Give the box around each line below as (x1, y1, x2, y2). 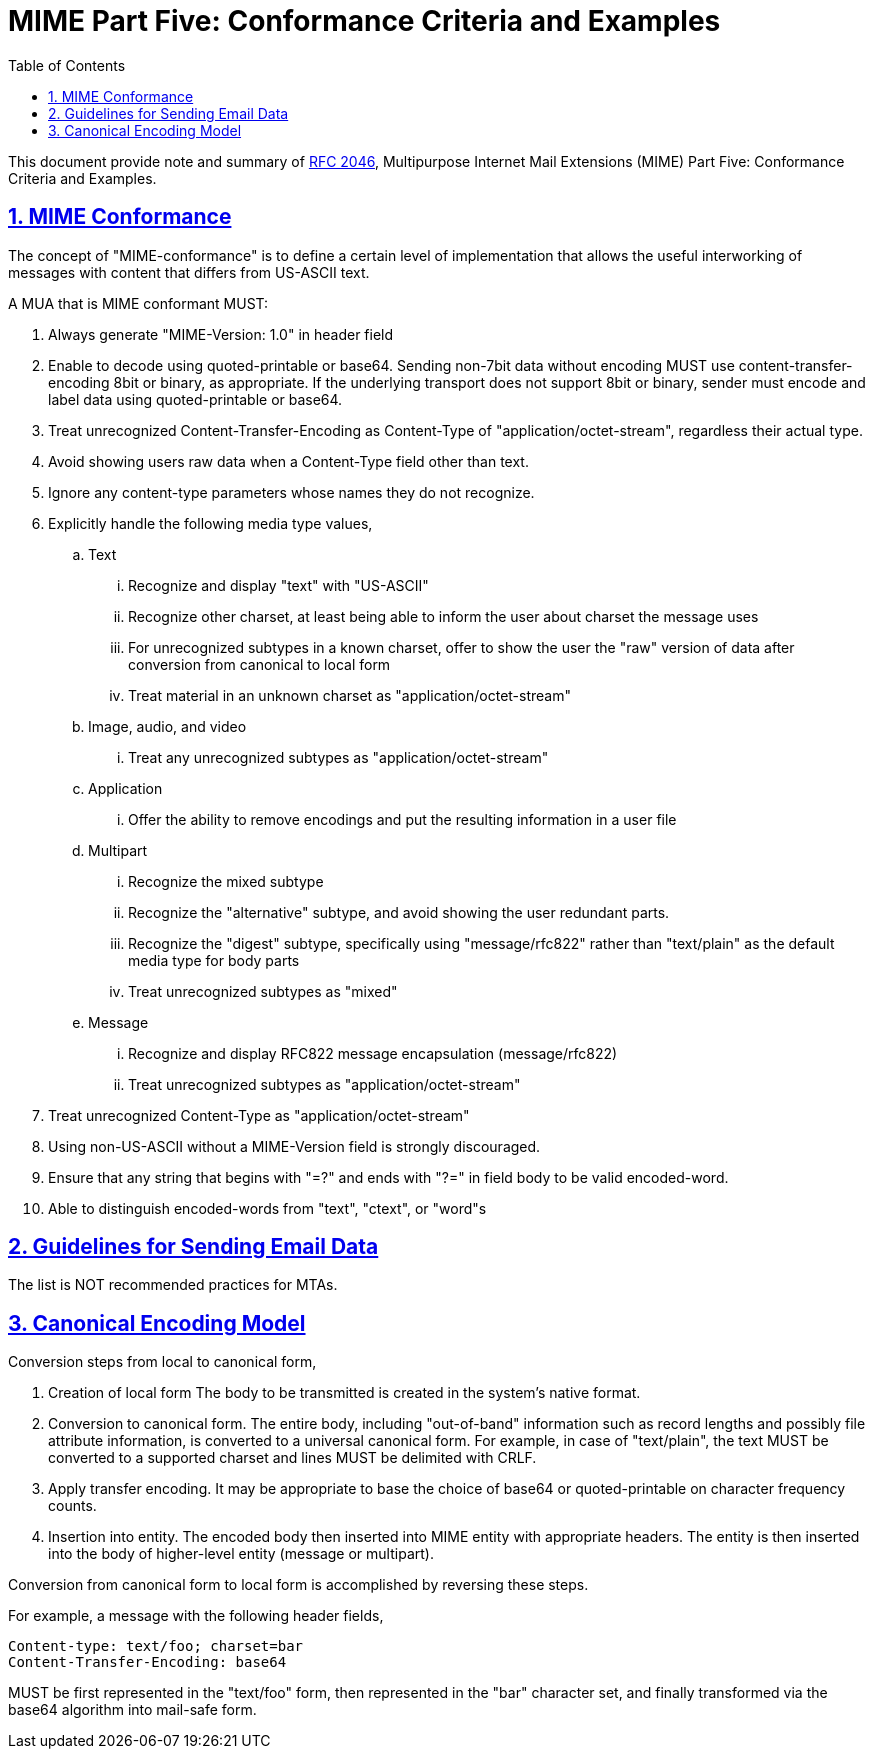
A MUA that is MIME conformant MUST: (8, 294, 269, 312)
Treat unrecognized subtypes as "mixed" (128, 982, 398, 1000)
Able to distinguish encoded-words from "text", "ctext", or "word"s (48, 1199, 487, 1217)
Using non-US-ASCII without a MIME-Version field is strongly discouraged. (48, 1137, 541, 1155)
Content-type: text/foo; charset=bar (8, 1638, 304, 1655)
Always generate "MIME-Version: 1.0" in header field (48, 325, 394, 343)
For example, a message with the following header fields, (8, 1607, 384, 1625)
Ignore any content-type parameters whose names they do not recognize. (48, 483, 535, 501)
